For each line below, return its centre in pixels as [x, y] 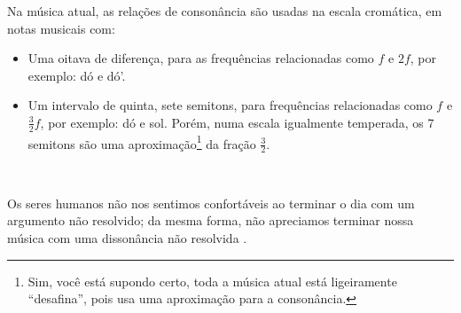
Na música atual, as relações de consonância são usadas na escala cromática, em [225, 11]
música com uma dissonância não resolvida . [127, 238]
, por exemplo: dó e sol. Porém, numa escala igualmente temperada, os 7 [237, 122]
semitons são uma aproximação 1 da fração [142, 142]
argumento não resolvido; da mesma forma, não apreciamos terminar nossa [211, 220]
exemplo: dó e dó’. [77, 75]
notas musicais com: [61, 28]
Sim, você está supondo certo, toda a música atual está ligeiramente [212, 281]
